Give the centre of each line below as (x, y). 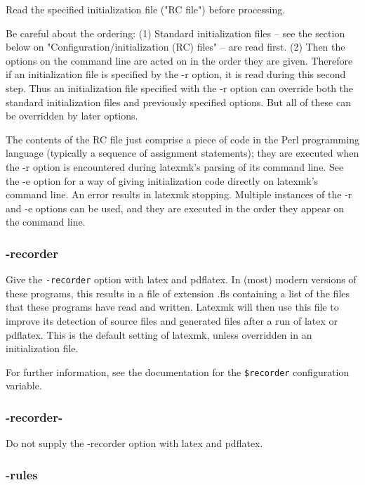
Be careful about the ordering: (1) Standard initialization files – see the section (175, 33)
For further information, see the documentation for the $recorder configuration (178, 371)
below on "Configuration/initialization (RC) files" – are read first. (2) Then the (175, 47)
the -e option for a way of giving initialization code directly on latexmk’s (162, 180)
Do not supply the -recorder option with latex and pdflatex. (134, 443)
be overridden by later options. (72, 116)
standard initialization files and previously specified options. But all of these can (178, 102)
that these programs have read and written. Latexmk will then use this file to (172, 307)
